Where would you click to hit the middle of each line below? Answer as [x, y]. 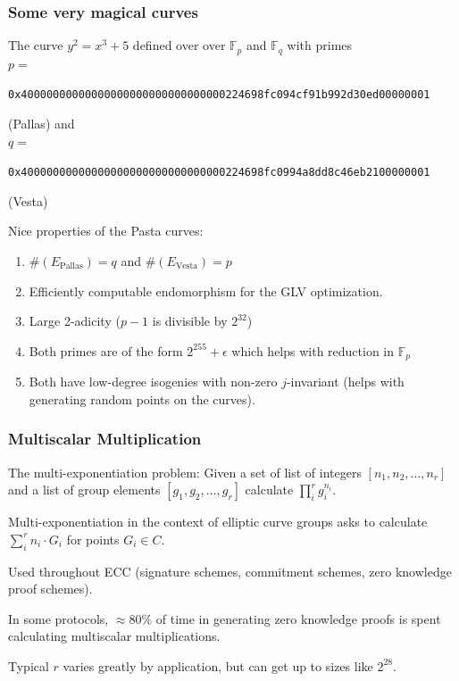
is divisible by [190, 321]
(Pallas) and [42, 123]
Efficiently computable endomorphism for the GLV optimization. [206, 291]
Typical [29, 665]
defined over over [179, 45]
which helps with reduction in [313, 350]
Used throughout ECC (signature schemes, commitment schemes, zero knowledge [230, 571]
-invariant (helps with [345, 382]
